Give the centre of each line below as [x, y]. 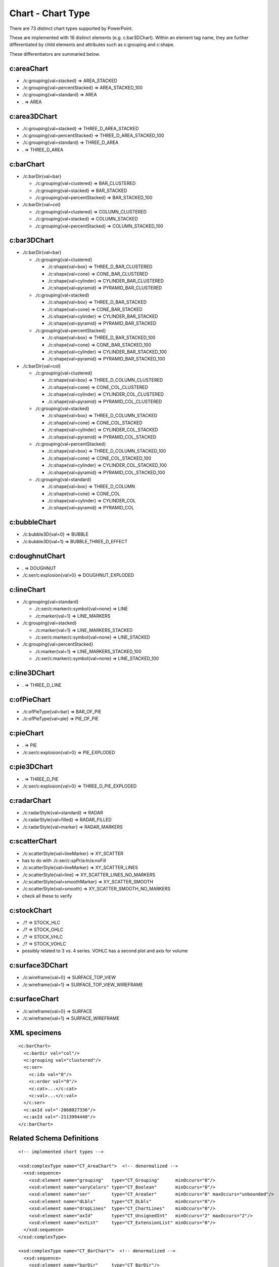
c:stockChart [31, 910]
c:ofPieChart [30, 699]
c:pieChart [27, 733]
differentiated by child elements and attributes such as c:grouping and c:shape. [92, 45]
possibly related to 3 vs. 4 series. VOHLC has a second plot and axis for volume [105, 951]
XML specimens [35, 1033]
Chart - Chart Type [50, 13]
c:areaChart [29, 68]
